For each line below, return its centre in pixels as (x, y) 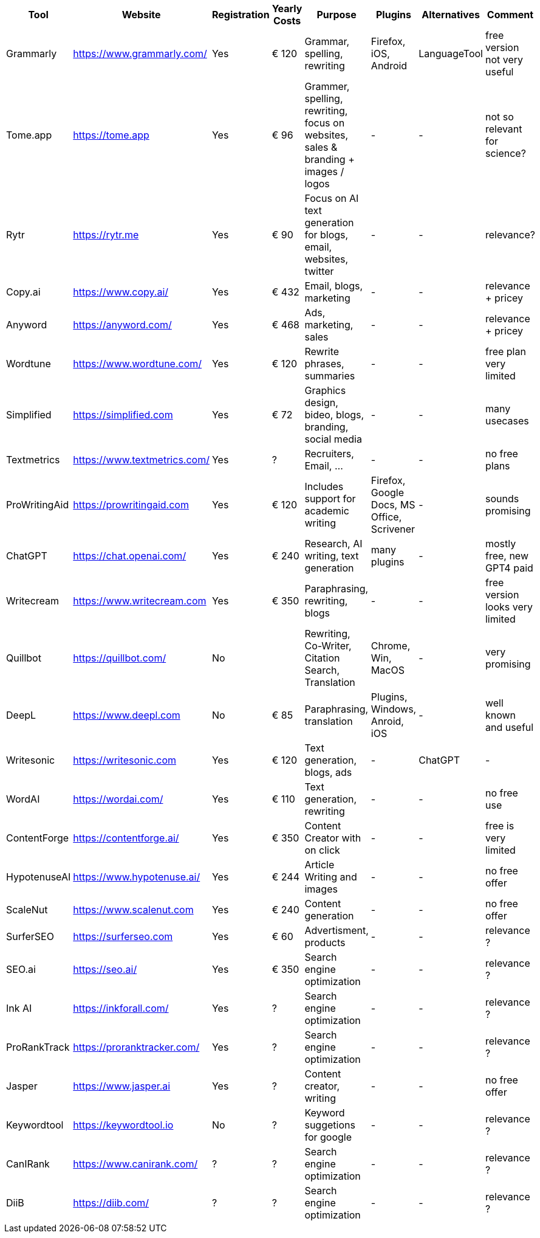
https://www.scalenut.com (133, 910)
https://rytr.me (106, 235)
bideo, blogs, (334, 415)
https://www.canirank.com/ (135, 1164)
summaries (330, 376)
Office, (386, 517)
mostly (501, 544)
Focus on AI (332, 198)
